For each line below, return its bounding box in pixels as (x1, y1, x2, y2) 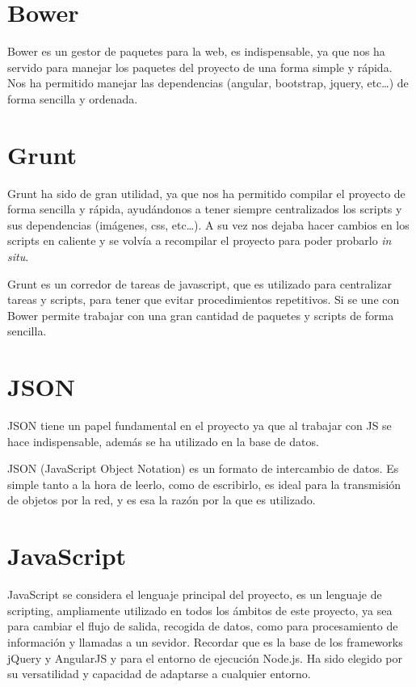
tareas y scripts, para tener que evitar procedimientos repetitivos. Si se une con (7, 291, 400, 308)
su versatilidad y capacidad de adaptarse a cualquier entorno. (7, 665, 311, 682)
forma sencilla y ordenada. (7, 90, 138, 107)
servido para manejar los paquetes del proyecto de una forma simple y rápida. (7, 58, 393, 75)
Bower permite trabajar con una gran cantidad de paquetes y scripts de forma (7, 306, 394, 323)
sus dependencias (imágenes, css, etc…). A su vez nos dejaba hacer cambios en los (7, 216, 410, 233)
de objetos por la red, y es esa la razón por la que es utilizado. (7, 491, 316, 508)
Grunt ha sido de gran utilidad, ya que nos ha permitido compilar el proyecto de (7, 184, 405, 201)
